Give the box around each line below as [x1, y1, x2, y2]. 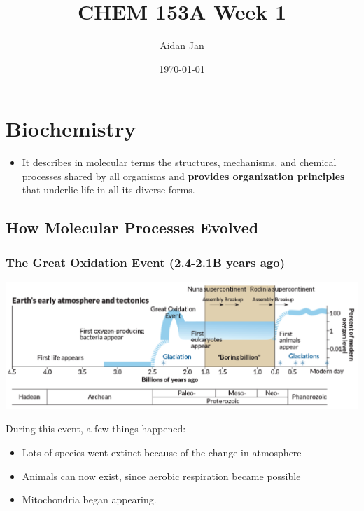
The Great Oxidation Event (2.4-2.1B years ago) [6, 253, 285, 271]
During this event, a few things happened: [6, 421, 186, 436]
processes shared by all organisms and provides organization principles [22, 168, 345, 183]
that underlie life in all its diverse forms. [22, 182, 195, 197]
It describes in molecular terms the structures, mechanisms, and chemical [22, 155, 337, 170]
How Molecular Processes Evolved [6, 217, 259, 238]
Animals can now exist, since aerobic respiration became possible [22, 468, 301, 483]
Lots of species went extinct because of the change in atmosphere [22, 445, 302, 459]
